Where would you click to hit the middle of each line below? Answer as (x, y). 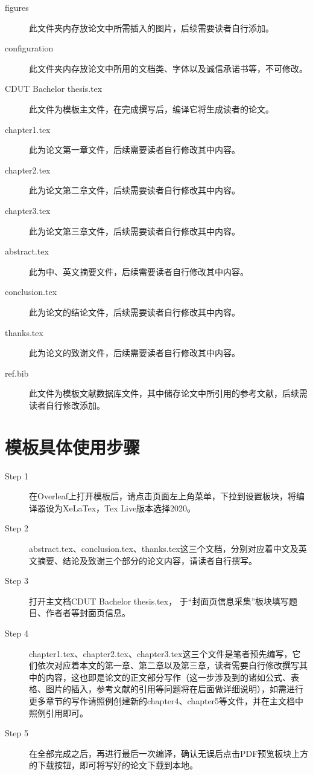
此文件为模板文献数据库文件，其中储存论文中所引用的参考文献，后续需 (168, 393)
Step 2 (17, 528)
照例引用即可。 (58, 712)
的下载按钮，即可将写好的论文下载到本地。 (113, 765)
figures (17, 7)
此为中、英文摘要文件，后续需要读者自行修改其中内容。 (139, 271)
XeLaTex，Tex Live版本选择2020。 (129, 507)
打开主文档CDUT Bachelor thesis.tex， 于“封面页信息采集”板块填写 (159, 601)
